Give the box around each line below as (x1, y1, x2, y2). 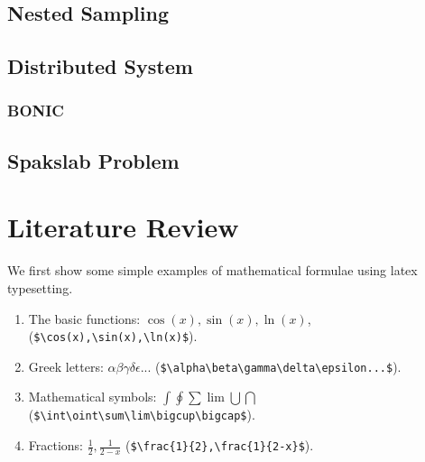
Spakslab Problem (7, 146, 180, 174)
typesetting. (7, 278, 73, 297)
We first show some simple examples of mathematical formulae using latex (7, 261, 418, 280)
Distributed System (7, 52, 193, 80)
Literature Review (7, 208, 239, 245)
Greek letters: (28, 356, 104, 375)
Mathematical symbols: (28, 387, 157, 406)
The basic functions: (28, 309, 141, 328)
